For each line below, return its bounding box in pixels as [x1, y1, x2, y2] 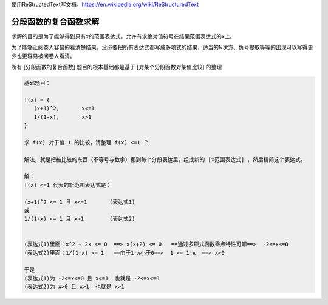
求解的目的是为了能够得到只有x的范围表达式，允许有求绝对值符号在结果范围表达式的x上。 [11, 32, 236, 39]
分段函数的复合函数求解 [11, 16, 100, 27]
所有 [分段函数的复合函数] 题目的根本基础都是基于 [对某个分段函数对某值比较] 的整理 [11, 64, 222, 71]
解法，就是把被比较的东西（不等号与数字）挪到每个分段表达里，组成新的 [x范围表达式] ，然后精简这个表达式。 [24, 156, 306, 163]
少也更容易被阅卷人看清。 [11, 52, 75, 59]
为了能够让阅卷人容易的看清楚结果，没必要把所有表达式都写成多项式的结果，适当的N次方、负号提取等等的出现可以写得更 [11, 44, 313, 51]
